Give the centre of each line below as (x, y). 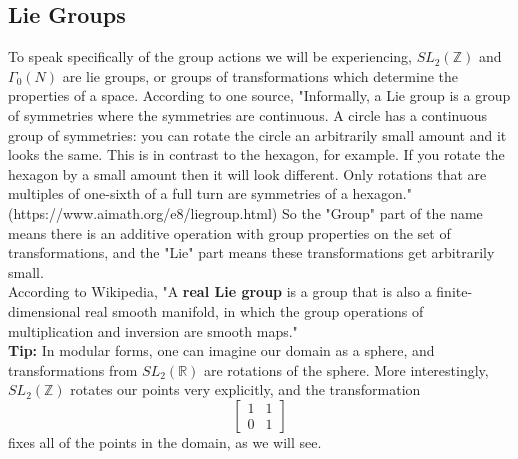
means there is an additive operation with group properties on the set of (229, 232)
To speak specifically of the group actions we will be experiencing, (210, 56)
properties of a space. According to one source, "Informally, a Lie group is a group (259, 95)
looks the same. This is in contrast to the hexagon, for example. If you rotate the (256, 154)
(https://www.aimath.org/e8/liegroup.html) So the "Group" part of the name (245, 212)
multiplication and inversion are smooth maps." (153, 330)
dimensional (44, 310)
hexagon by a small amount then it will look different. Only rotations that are (247, 173)
